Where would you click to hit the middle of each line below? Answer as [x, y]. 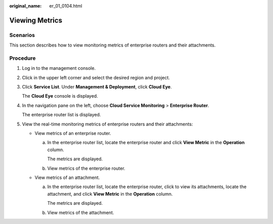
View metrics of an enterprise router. [73, 133]
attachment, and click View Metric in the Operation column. [110, 194]
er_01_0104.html [66, 6]
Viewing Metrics [36, 20]
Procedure [22, 58]
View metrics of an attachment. [67, 177]
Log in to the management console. [59, 68]
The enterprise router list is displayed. [61, 115]
